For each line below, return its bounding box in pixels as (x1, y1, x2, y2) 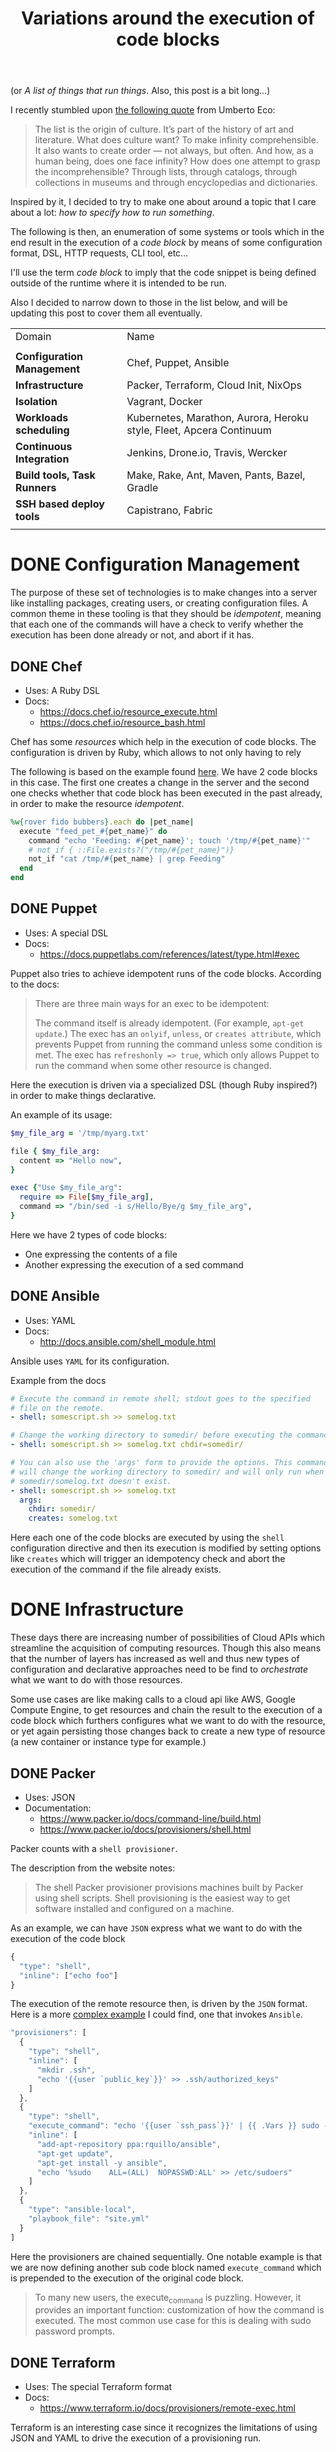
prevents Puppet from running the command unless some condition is (34, 1038, 323, 1050)
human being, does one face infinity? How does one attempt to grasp (34, 155, 321, 167)
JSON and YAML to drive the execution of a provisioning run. (10, 2432, 262, 2444)
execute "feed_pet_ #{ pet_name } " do (19, 826, 168, 836)
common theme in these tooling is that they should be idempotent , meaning (10, 608, 322, 620)
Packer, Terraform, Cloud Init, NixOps (126, 378, 302, 392)
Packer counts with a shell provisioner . (10, 1842, 178, 1854)
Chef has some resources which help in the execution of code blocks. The (10, 735, 317, 747)
